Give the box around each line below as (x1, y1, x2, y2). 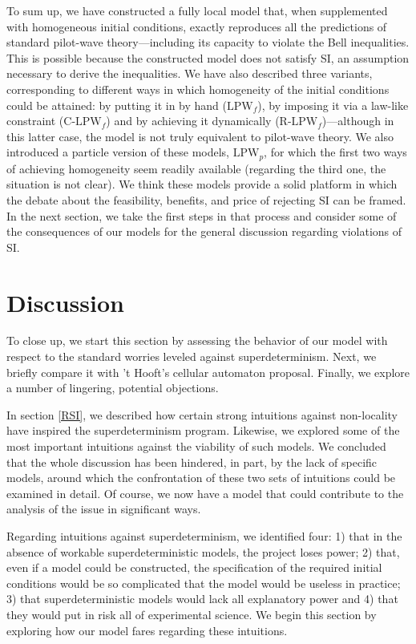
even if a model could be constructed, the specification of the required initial (6, 559, 382, 576)
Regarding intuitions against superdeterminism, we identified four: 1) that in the (6, 528, 402, 545)
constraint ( (6, 112, 64, 129)
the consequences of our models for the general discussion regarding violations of (6, 223, 402, 240)
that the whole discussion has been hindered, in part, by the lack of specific (6, 453, 378, 470)
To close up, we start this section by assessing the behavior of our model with (6, 332, 388, 349)
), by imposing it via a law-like (257, 96, 409, 113)
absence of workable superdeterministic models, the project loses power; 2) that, (6, 543, 400, 560)
